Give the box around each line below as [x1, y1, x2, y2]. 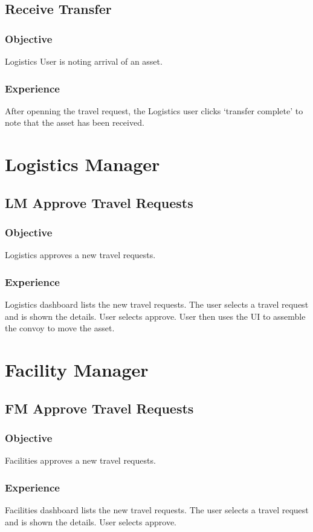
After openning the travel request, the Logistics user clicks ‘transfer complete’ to [5, 104, 303, 117]
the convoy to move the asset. [5, 322, 115, 334]
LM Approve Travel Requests [5, 193, 193, 212]
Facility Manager [5, 357, 149, 382]
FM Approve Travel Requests [5, 398, 194, 417]
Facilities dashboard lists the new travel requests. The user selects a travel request [5, 504, 309, 516]
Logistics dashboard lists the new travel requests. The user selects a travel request [5, 298, 309, 311]
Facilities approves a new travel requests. [5, 454, 156, 467]
